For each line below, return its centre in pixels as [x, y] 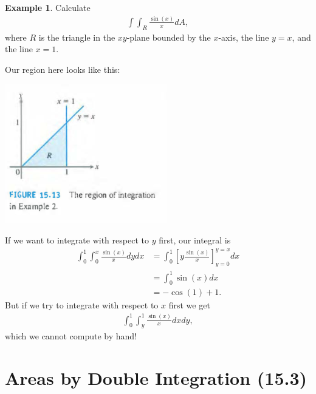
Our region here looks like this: [63, 69]
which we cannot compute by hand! [71, 336]
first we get [189, 305]
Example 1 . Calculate [48, 7]
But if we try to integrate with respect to [82, 305]
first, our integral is [195, 240]
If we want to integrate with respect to [77, 240]
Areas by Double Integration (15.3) [156, 378]
